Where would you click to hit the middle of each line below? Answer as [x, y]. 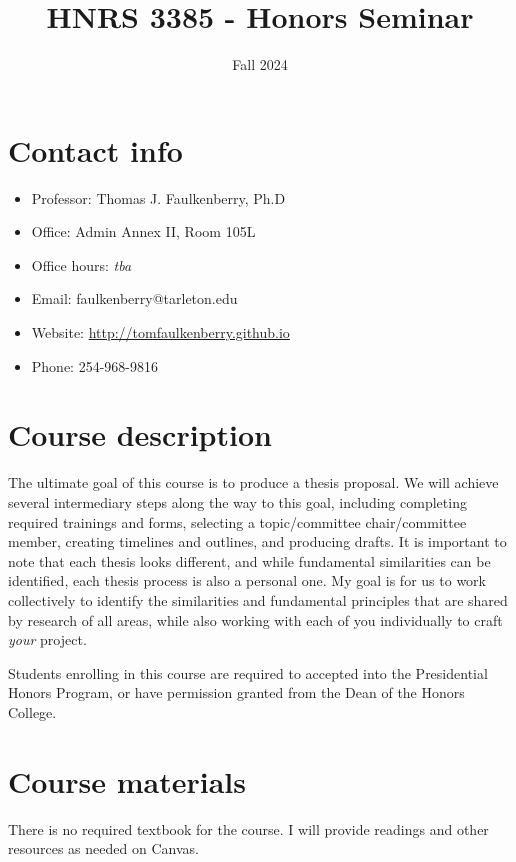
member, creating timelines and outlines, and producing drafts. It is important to [257, 541]
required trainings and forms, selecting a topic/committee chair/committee [237, 521]
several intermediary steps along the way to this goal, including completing [237, 501]
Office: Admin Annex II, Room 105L [143, 231]
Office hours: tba [81, 264]
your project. [47, 639]
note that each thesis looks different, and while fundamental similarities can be [249, 560]
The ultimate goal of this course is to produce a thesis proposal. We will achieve [253, 482]
